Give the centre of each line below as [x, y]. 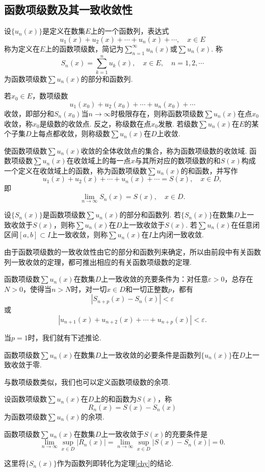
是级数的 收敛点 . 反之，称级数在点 [95, 123]
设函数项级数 [25, 399]
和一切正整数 [147, 289]
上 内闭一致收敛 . [178, 234]
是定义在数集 [64, 31]
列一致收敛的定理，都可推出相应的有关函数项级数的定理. [98, 262]
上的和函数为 [115, 399]
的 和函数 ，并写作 [209, 170]
